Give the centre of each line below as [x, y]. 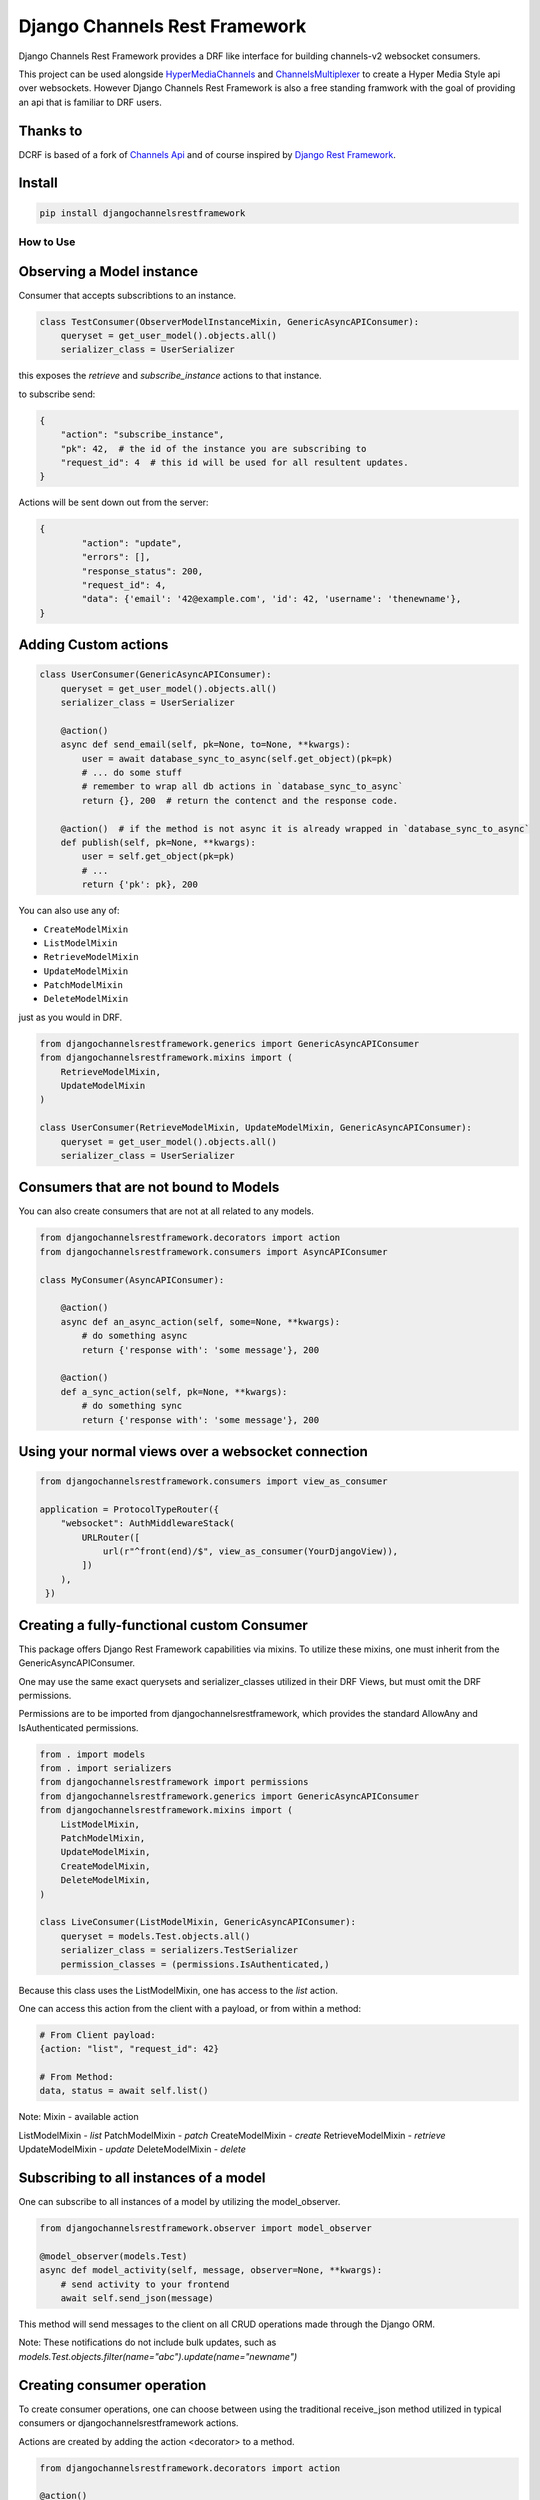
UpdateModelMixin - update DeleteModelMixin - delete [132, 2149]
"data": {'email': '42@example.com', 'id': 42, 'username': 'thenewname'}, [271, 599]
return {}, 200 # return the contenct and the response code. [240, 800]
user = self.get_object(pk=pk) [158, 856]
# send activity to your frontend [145, 2284]
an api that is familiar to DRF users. [90, 102]
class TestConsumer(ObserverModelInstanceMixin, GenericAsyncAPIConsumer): [229, 321]
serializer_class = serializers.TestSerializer [179, 1950]
